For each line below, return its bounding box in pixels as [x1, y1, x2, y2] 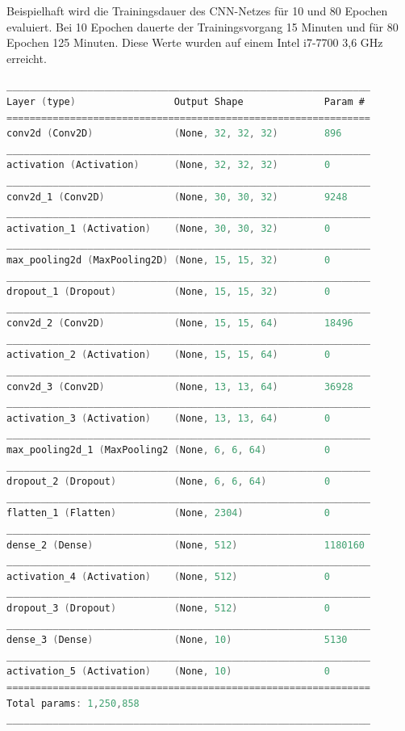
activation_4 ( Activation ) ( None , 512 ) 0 [6, 570, 331, 582]
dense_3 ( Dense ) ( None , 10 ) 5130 [6, 634, 348, 646]
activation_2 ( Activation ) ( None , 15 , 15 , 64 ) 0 [6, 349, 331, 361]
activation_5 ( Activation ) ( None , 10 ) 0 [6, 666, 331, 678]
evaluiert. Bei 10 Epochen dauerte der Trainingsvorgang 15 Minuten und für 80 [6, 18, 399, 35]
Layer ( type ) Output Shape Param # [6, 95, 365, 107]
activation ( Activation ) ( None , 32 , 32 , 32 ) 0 [6, 159, 331, 171]
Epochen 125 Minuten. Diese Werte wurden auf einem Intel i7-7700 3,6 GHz [6, 34, 383, 51]
